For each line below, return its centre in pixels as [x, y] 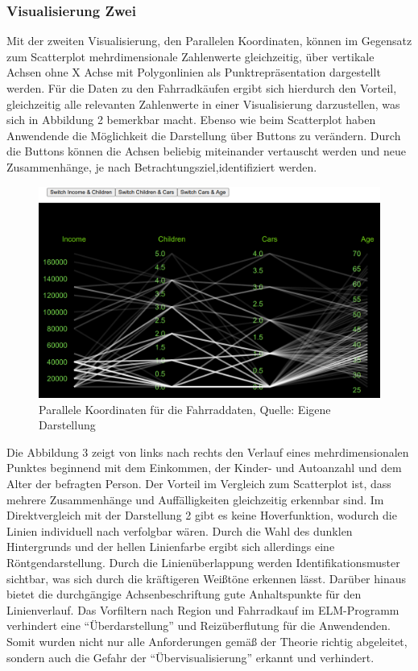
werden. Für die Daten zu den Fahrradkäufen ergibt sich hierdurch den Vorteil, [202, 88]
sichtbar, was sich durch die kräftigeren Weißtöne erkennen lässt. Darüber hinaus [207, 578]
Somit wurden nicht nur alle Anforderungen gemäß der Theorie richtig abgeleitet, [207, 641]
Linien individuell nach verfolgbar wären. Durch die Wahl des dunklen [180, 530]
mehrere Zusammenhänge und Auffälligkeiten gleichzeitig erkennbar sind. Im [195, 499]
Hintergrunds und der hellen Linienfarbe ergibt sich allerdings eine [171, 547]
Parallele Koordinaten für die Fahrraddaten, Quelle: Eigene [185, 409]
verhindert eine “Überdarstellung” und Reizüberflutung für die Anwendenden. [199, 625]
